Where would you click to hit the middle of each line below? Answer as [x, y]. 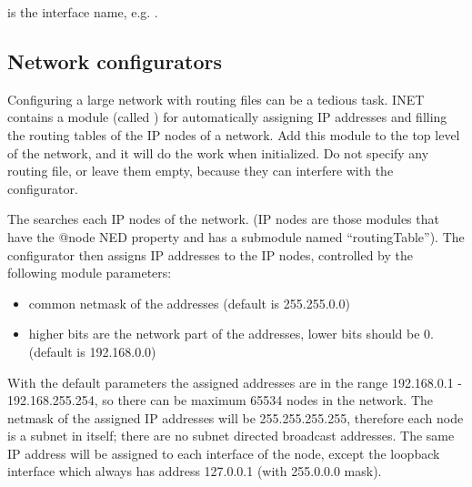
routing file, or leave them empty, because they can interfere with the [201, 171]
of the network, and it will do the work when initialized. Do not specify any [218, 152]
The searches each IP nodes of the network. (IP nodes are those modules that [223, 219]
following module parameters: [90, 273]
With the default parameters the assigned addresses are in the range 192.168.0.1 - [235, 382]
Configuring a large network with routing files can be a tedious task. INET [216, 99]
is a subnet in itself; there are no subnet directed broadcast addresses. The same [231, 436]
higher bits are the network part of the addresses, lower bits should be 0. [231, 334]
